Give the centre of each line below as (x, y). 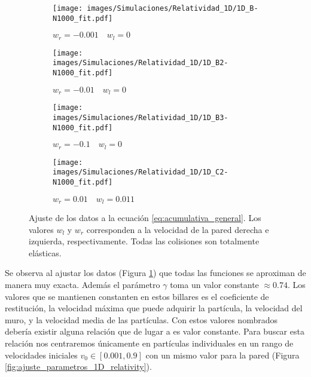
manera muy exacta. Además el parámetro (83, 284)
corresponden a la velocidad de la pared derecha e (178, 229)
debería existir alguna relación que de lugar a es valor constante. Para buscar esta (155, 331)
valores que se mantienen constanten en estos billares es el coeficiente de (137, 296)
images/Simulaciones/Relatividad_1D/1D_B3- (141, 117)
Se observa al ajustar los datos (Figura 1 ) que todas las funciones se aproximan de (155, 273)
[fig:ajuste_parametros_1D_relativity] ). (78, 367)
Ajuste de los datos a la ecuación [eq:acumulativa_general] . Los (145, 218)
